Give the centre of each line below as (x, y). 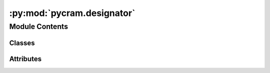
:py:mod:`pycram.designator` (72, 13)
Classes (22, 43)
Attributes (25, 59)
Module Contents (39, 26)
